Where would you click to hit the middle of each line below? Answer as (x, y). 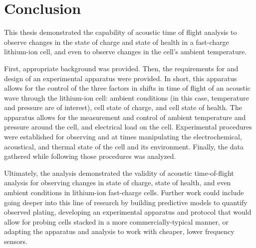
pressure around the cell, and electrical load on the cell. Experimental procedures (128, 127)
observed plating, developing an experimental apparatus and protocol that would (128, 212)
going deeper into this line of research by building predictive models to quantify (126, 202)
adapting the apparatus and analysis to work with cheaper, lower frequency (119, 231)
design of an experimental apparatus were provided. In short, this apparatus (121, 78)
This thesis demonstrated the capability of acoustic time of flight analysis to (121, 32)
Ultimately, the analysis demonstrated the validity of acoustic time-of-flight (119, 173)
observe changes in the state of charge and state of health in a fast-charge (117, 42)
